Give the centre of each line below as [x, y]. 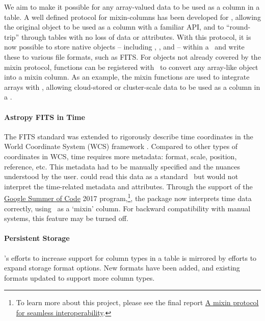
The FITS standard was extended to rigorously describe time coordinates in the [129, 136]
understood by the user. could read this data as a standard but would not [121, 176]
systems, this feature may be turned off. [66, 218]
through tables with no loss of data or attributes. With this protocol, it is [136, 36]
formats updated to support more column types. [79, 277]
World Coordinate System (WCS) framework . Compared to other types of [121, 146]
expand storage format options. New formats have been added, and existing [122, 268]
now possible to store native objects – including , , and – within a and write [124, 47]
